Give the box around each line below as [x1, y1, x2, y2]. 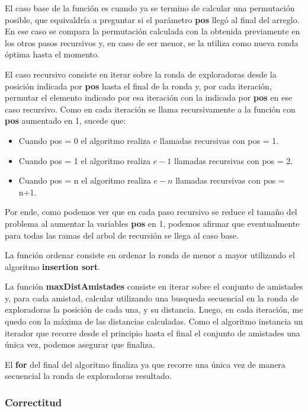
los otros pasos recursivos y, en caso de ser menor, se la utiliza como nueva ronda [5, 36, 299, 49]
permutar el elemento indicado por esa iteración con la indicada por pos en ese [5, 91, 292, 104]
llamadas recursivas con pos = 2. [174, 154, 293, 166]
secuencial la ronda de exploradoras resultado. [5, 370, 172, 382]
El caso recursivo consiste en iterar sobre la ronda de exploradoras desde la [5, 68, 277, 80]
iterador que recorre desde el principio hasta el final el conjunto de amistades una [5, 326, 300, 339]
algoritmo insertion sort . [5, 260, 101, 272]
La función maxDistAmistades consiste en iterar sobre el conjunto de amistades [5, 280, 303, 293]
